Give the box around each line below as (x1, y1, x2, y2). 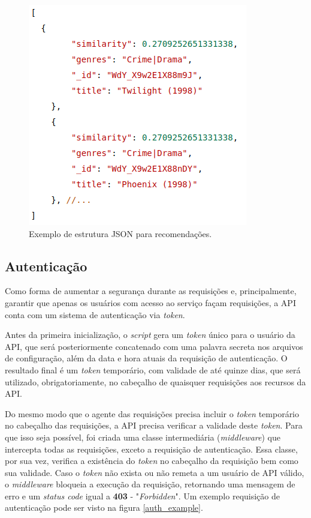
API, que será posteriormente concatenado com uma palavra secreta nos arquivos (5, 340, 303, 352)
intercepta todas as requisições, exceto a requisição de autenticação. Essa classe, (5, 442, 298, 455)
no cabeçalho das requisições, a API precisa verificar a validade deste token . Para (5, 419, 303, 432)
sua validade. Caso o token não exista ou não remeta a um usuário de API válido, (5, 466, 304, 478)
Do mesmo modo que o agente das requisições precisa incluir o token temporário (5, 407, 300, 420)
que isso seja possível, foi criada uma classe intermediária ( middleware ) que (5, 430, 280, 443)
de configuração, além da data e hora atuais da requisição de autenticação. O (5, 352, 288, 364)
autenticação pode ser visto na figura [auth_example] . (5, 501, 203, 514)
